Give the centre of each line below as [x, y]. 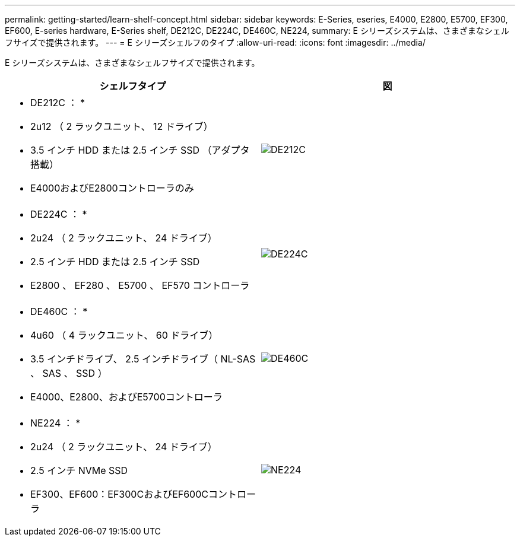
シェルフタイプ [133, 86]
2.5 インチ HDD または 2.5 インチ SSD [115, 262]
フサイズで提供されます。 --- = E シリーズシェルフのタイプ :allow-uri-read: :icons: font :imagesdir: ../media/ [215, 42]
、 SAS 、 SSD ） [69, 373]
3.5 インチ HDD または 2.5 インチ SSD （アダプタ [140, 150]
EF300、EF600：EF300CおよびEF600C [119, 494]
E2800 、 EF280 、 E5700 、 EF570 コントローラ [140, 285]
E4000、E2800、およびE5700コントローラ [126, 397]
